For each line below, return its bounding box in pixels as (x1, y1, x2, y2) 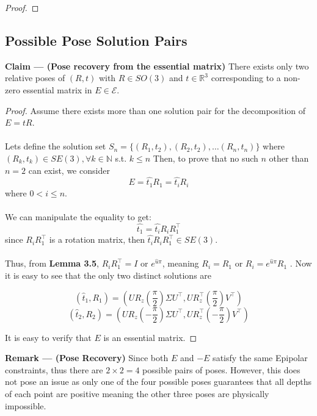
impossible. (5, 399, 46, 412)
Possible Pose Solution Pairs (5, 30, 188, 49)
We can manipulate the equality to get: (5, 210, 151, 223)
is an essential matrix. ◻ (103, 331, 197, 343)
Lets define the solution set (5, 140, 106, 152)
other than (269, 151, 309, 164)
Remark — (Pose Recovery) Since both (5, 351, 169, 364)
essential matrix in (23, 83, 92, 96)
